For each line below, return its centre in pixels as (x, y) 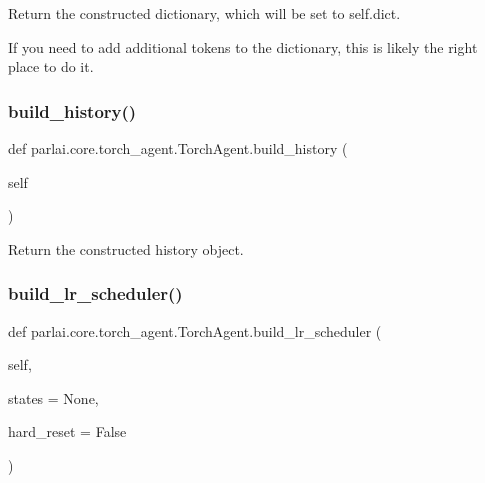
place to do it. (51, 66)
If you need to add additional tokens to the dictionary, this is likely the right (243, 46)
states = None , (53, 397)
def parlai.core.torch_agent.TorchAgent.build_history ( (178, 148)
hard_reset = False (67, 431)
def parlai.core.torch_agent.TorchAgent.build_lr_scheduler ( (195, 330)
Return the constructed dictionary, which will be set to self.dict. (204, 13)
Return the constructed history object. (126, 248)
